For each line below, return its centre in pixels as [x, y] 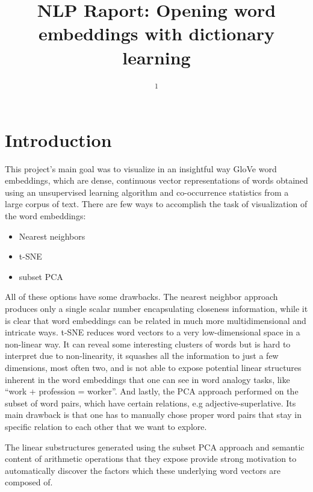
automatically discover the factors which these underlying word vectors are [143, 470]
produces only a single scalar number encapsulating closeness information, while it [156, 309]
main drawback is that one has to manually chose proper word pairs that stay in [153, 415]
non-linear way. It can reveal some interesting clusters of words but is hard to [148, 344]
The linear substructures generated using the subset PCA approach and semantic [155, 447]
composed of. [29, 482]
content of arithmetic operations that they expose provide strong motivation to [151, 459]
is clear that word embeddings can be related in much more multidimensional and [156, 320]
